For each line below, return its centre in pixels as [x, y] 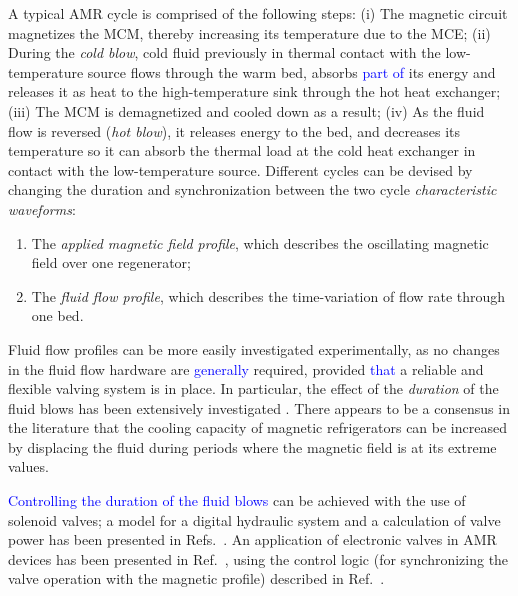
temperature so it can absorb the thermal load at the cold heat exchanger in [242, 150]
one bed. [57, 315]
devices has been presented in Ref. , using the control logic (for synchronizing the [258, 558]
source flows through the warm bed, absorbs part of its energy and [291, 71]
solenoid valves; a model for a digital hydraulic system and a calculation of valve [254, 519]
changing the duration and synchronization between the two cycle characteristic [252, 189]
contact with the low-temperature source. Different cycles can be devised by [240, 169]
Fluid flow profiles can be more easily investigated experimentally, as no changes [254, 348]
